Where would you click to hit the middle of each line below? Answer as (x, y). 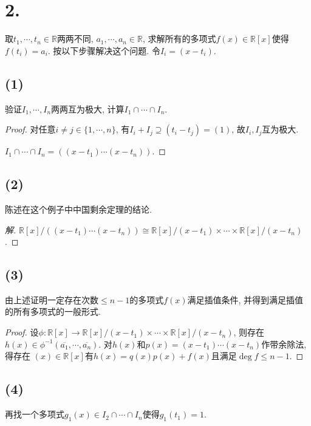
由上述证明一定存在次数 (52, 299)
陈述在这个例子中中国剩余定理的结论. (78, 209)
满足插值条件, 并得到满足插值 (245, 299)
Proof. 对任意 (30, 129)
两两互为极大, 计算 (88, 108)
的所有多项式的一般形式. (53, 311)
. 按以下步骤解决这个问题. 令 (104, 50)
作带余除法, (284, 344)
